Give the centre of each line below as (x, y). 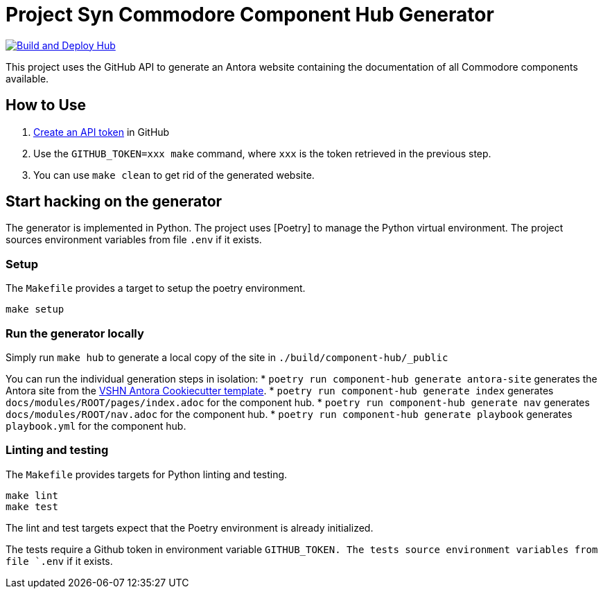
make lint (32, 495)
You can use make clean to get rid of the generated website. (174, 175)
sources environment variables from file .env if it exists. (134, 240)
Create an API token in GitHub (102, 132)
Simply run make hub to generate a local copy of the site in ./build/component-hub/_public (227, 357)
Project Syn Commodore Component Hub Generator (250, 15)
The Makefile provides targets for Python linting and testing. (147, 474)
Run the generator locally (75, 333)
